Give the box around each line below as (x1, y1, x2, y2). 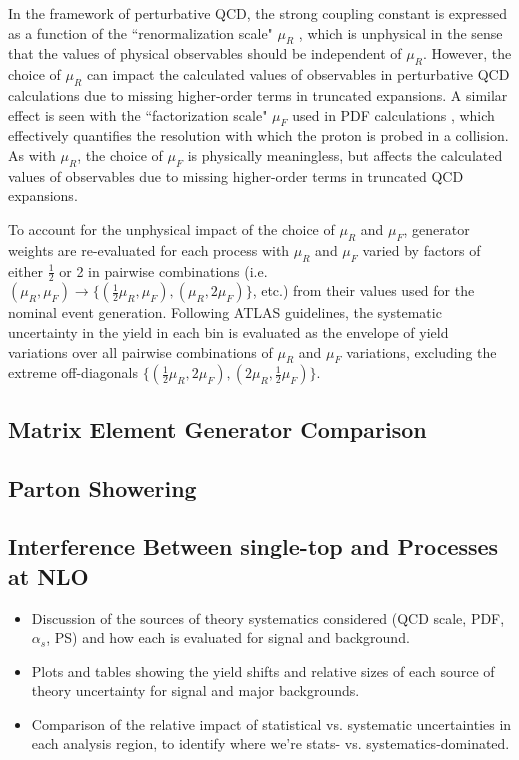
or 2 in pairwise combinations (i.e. (59, 260, 268, 281)
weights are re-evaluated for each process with (8, 239, 290, 260)
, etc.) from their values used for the (252, 280, 475, 301)
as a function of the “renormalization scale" (8, 22, 273, 43)
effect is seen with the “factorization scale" (8, 104, 268, 125)
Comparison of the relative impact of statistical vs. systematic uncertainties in (31, 713, 512, 734)
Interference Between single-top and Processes (8, 531, 499, 562)
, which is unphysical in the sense (298, 22, 503, 43)
